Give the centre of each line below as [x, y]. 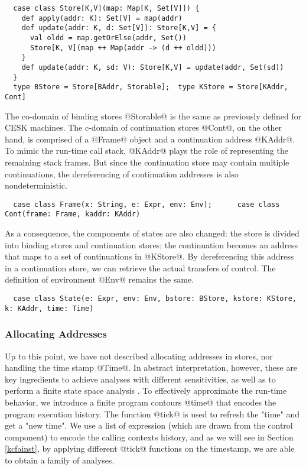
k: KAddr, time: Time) [49, 308]
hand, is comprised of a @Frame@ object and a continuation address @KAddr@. [150, 139]
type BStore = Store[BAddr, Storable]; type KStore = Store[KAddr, [151, 87]
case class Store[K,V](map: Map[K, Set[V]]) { [106, 8]
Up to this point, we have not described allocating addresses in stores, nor [139, 356]
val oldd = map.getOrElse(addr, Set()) [108, 38]
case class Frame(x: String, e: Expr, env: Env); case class [147, 204]
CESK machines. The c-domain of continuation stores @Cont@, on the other [144, 127]
